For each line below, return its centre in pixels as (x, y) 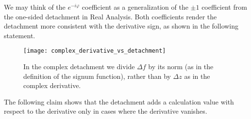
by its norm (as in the (181, 67)
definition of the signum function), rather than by (97, 76)
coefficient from (224, 7)
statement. (20, 35)
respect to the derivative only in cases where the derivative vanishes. (106, 111)
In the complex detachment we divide (79, 67)
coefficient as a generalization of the (135, 7)
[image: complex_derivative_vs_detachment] (95, 51)
